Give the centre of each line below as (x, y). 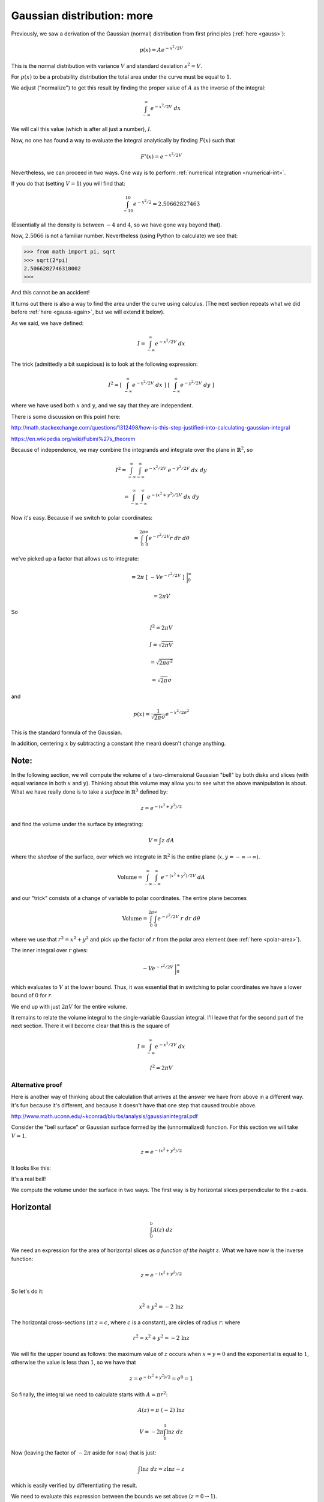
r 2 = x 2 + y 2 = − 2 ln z (161, 1338)
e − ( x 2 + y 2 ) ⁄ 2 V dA (183, 876)
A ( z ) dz (163, 1230)
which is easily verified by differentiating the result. (74, 1485)
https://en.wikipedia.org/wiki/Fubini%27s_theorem (73, 439)
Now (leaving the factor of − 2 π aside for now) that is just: (84, 1452)
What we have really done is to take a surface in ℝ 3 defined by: (89, 791)
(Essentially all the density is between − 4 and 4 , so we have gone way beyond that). (116, 225)
